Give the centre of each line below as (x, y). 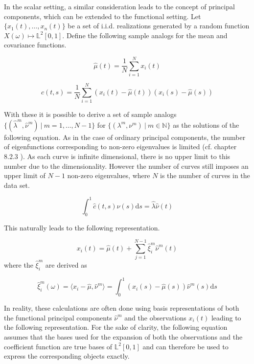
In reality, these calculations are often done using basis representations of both (122, 308)
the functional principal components (58, 317)
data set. (17, 185)
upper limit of (25, 175)
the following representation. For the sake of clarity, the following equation (116, 327)
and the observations (155, 317)
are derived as (66, 265)
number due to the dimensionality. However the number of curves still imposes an (126, 166)
